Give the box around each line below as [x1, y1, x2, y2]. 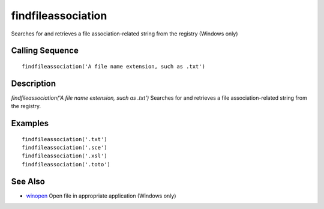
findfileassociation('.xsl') [22, 153, 107, 159]
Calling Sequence [11, 46, 79, 56]
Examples [11, 118, 49, 129]
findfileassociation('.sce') [22, 144, 107, 151]
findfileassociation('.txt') [22, 136, 107, 142]
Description [11, 78, 56, 88]
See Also [11, 176, 45, 186]
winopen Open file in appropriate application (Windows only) [26, 192, 176, 199]
